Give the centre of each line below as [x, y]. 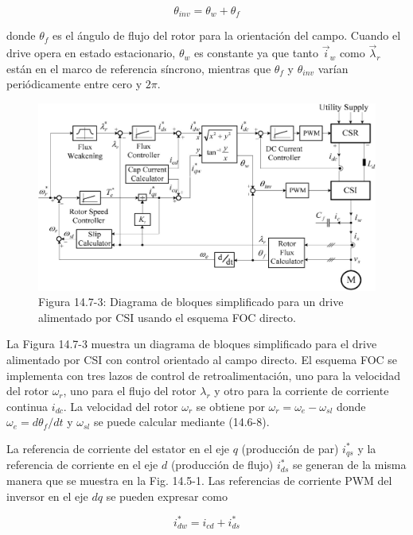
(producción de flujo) [222, 465]
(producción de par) [290, 448]
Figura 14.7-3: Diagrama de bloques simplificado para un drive [191, 302]
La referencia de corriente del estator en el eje [118, 448]
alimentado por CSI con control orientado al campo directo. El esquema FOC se [202, 360]
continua [27, 406]
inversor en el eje [47, 496]
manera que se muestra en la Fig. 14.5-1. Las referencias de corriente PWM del [199, 481]
